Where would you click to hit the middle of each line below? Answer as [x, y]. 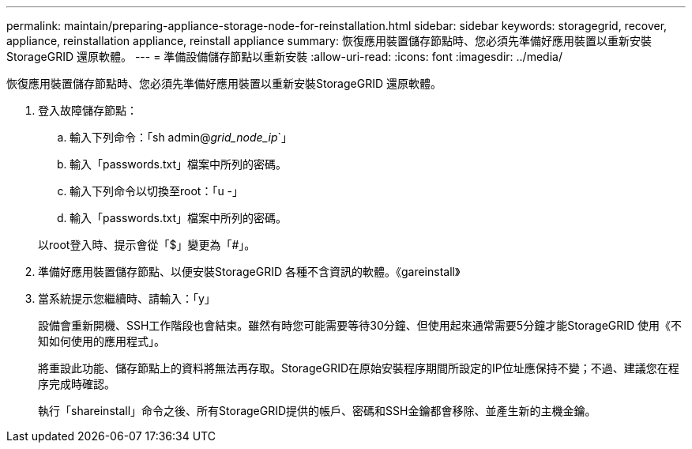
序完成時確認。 [77, 384]
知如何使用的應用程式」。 [102, 341]
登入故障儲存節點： [88, 110]
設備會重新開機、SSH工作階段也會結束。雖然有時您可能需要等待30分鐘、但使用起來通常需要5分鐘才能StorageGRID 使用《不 [360, 325]
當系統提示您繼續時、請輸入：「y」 [127, 298]
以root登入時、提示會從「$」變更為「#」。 [147, 245]
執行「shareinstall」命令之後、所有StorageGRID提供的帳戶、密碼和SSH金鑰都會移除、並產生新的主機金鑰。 [317, 411]
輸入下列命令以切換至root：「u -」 [157, 191]
